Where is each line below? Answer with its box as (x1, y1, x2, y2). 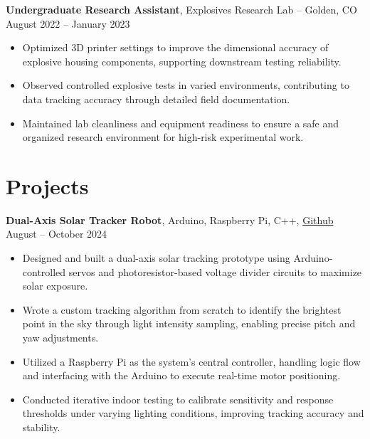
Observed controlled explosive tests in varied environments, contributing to (22, 78, 349, 92)
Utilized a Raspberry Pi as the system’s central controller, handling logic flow (22, 354, 361, 369)
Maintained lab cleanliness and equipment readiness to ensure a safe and (22, 115, 339, 130)
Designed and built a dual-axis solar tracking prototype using (22, 250, 290, 265)
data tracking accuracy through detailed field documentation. (22, 91, 290, 106)
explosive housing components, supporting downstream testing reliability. (22, 53, 342, 68)
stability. (22, 420, 60, 434)
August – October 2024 (6, 226, 107, 241)
